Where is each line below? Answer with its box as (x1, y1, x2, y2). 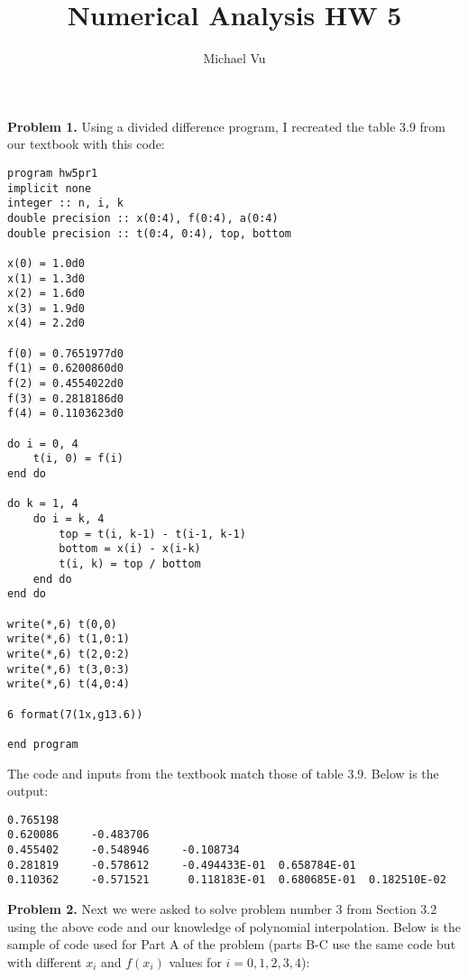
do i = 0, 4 (7, 437, 78, 450)
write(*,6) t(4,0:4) (7, 678, 131, 691)
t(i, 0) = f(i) (32, 452, 124, 466)
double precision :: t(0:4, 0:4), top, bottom (7, 226, 291, 240)
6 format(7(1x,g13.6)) (7, 707, 143, 721)
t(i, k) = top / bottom (59, 557, 201, 570)
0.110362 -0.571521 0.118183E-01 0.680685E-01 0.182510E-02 (7, 873, 446, 887)
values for (169, 952, 222, 971)
